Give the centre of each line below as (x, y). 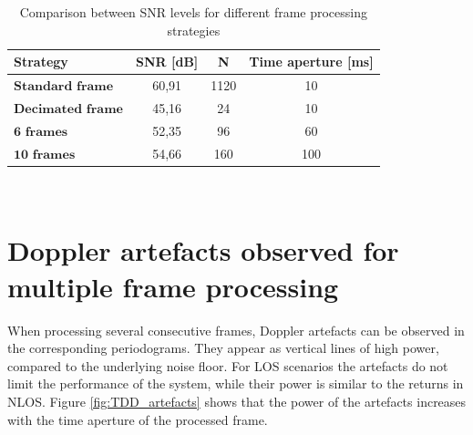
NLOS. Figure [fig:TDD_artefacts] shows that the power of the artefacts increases (237, 401)
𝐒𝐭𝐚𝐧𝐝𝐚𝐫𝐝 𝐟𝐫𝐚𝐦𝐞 (64, 87)
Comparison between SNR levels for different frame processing (194, 12)
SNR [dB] (167, 62)
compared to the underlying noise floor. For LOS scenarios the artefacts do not (228, 365)
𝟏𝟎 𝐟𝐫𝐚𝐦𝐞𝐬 (45, 155)
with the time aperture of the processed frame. (138, 419)
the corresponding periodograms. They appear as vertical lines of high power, (223, 348)
